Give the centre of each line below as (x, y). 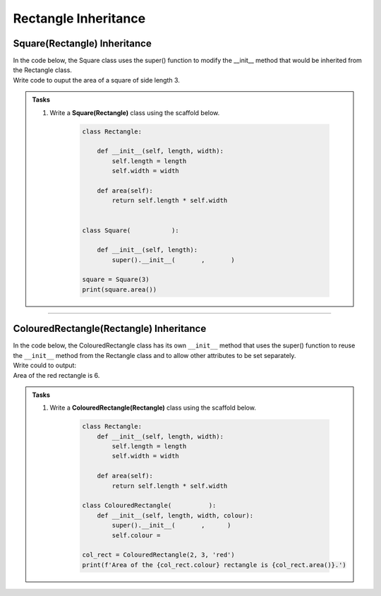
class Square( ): (131, 230)
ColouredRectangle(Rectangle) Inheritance (110, 329)
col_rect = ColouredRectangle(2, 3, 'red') (159, 555)
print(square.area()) (120, 289)
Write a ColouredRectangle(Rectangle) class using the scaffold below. (153, 408)
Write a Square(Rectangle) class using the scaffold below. (135, 112)
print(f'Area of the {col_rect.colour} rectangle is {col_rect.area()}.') (214, 565)
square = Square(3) (116, 280)
